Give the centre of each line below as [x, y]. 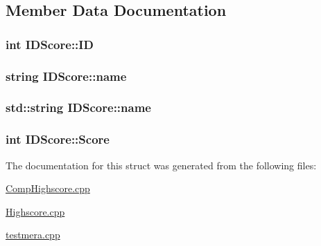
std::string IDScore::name [78, 107]
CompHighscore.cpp [48, 188]
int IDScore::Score [58, 139]
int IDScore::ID [50, 44]
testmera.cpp [33, 235]
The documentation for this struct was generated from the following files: [161, 165]
